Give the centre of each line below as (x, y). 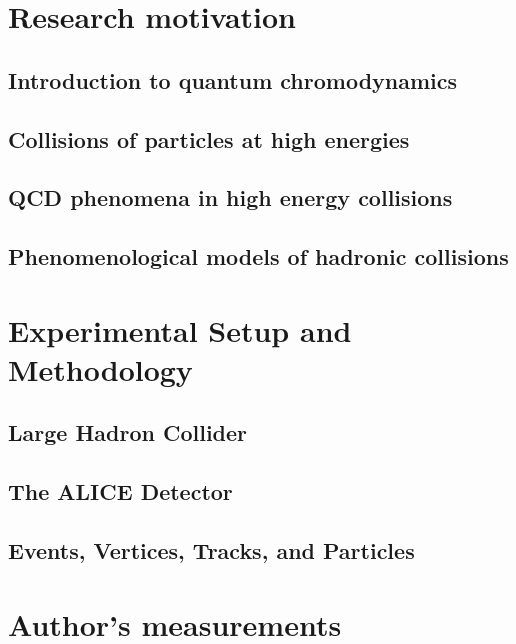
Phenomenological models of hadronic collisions (258, 256)
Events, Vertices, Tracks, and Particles (211, 550)
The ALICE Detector (120, 491)
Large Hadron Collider (128, 432)
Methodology (100, 368)
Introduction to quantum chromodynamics (233, 79)
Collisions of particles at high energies (209, 138)
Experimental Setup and (180, 329)
